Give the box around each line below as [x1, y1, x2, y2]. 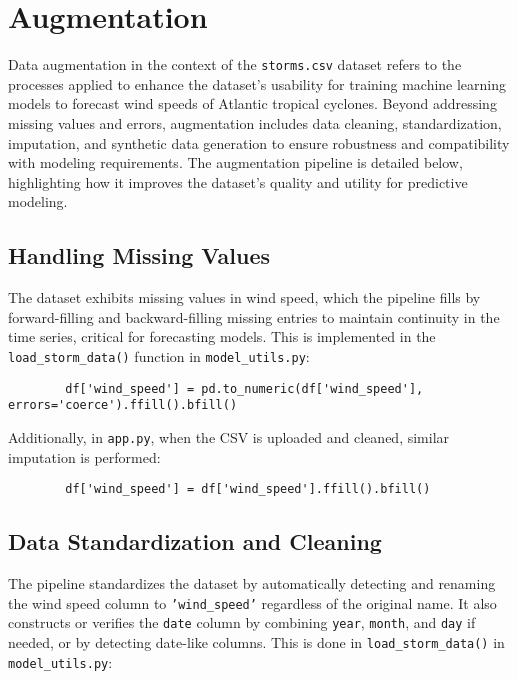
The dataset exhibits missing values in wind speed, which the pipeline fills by [8, 287, 481, 308]
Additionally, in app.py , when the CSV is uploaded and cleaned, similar [8, 426, 450, 447]
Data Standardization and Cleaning [8, 526, 382, 557]
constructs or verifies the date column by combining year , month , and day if [8, 612, 476, 633]
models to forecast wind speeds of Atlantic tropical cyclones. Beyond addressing [8, 93, 497, 114]
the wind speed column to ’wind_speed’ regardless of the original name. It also [8, 592, 497, 613]
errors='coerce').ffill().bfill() [8, 398, 238, 413]
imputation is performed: [8, 446, 161, 467]
